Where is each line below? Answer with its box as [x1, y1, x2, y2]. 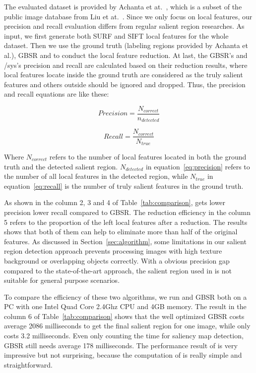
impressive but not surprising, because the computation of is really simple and [4, 350, 242, 360]
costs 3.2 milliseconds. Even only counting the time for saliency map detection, [4, 330, 244, 341]
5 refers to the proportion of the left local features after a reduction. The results [4, 216, 248, 227]
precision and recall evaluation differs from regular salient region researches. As [4, 21, 245, 31]
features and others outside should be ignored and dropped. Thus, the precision [4, 79, 246, 89]
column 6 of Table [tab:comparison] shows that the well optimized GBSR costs [4, 311, 245, 321]
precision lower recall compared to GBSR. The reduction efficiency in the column [4, 207, 251, 217]
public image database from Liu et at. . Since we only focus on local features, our [4, 11, 253, 21]
